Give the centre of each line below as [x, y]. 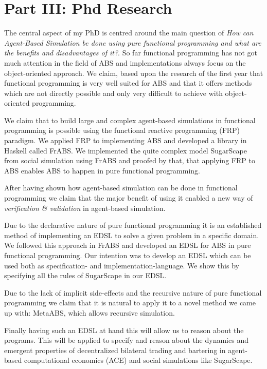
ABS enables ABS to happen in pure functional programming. [102, 170]
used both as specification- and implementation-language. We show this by [122, 265]
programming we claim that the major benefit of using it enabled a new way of [129, 198]
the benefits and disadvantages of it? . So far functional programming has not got [131, 53]
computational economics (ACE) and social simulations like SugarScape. [138, 360]
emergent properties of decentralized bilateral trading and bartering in [115, 350]
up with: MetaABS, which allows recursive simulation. [90, 312]
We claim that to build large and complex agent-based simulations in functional [130, 120]
